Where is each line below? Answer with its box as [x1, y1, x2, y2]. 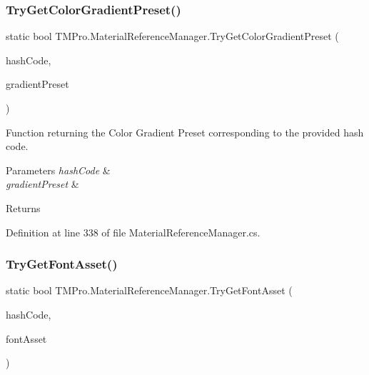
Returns [6, 200, 41, 215]
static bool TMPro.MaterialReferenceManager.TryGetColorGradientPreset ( [6, 29, 339, 44]
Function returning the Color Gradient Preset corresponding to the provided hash [6, 124, 364, 139]
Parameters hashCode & [6, 162, 111, 177]
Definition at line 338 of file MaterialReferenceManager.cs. [6, 224, 261, 239]
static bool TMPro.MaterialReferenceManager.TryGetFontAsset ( [6, 283, 293, 298]
